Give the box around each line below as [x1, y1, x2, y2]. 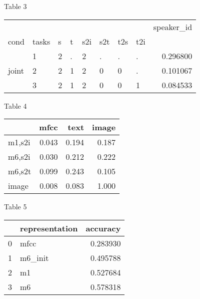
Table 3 [4, 1, 27, 11]
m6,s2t [8, 165, 31, 177]
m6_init [20, 251, 49, 263]
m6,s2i [8, 151, 30, 163]
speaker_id [153, 21, 192, 33]
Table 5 [4, 201, 27, 212]
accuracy [85, 222, 121, 234]
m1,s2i [8, 136, 30, 148]
